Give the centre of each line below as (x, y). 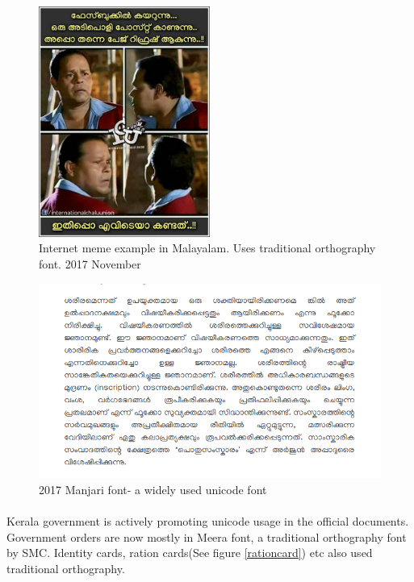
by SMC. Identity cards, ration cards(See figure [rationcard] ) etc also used (190, 553)
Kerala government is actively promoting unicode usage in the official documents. (208, 521)
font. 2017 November (90, 264)
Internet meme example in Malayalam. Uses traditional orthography (207, 248)
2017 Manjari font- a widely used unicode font (153, 489)
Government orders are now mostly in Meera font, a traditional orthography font (207, 536)
